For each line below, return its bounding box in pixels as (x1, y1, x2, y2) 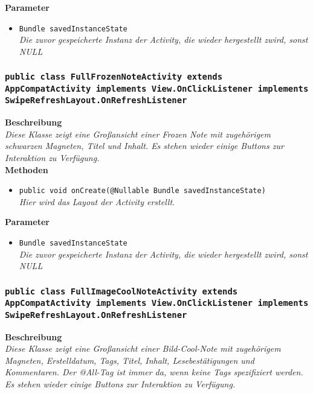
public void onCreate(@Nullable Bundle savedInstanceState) (19, 186, 266, 195)
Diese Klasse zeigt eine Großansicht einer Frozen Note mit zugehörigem (5, 127, 271, 140)
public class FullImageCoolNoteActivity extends (5, 286, 238, 296)
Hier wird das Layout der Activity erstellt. (19, 195, 175, 208)
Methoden (5, 163, 48, 176)
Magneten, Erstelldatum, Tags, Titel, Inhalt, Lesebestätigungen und (5, 354, 254, 366)
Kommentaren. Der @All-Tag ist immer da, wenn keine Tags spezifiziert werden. (5, 366, 303, 378)
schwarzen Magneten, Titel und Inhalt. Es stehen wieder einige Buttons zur (5, 139, 284, 152)
